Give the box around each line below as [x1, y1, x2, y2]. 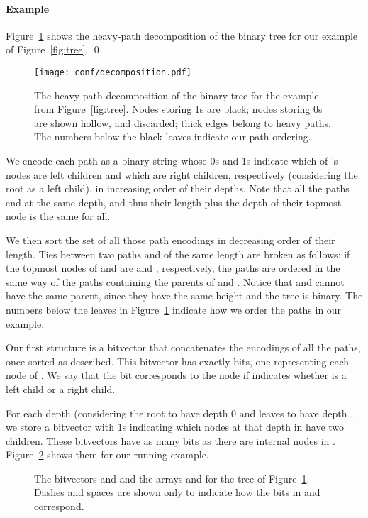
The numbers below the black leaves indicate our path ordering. [34, 129, 311, 144]
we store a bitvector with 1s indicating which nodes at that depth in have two [6, 419, 345, 434]
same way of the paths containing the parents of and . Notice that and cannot [6, 274, 345, 289]
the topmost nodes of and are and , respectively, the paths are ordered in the [6, 260, 340, 275]
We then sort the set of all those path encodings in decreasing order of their [6, 232, 335, 247]
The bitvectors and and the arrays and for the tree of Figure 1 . [34, 470, 310, 485]
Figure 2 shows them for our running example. [6, 447, 209, 462]
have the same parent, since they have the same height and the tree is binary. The [6, 288, 363, 303]
